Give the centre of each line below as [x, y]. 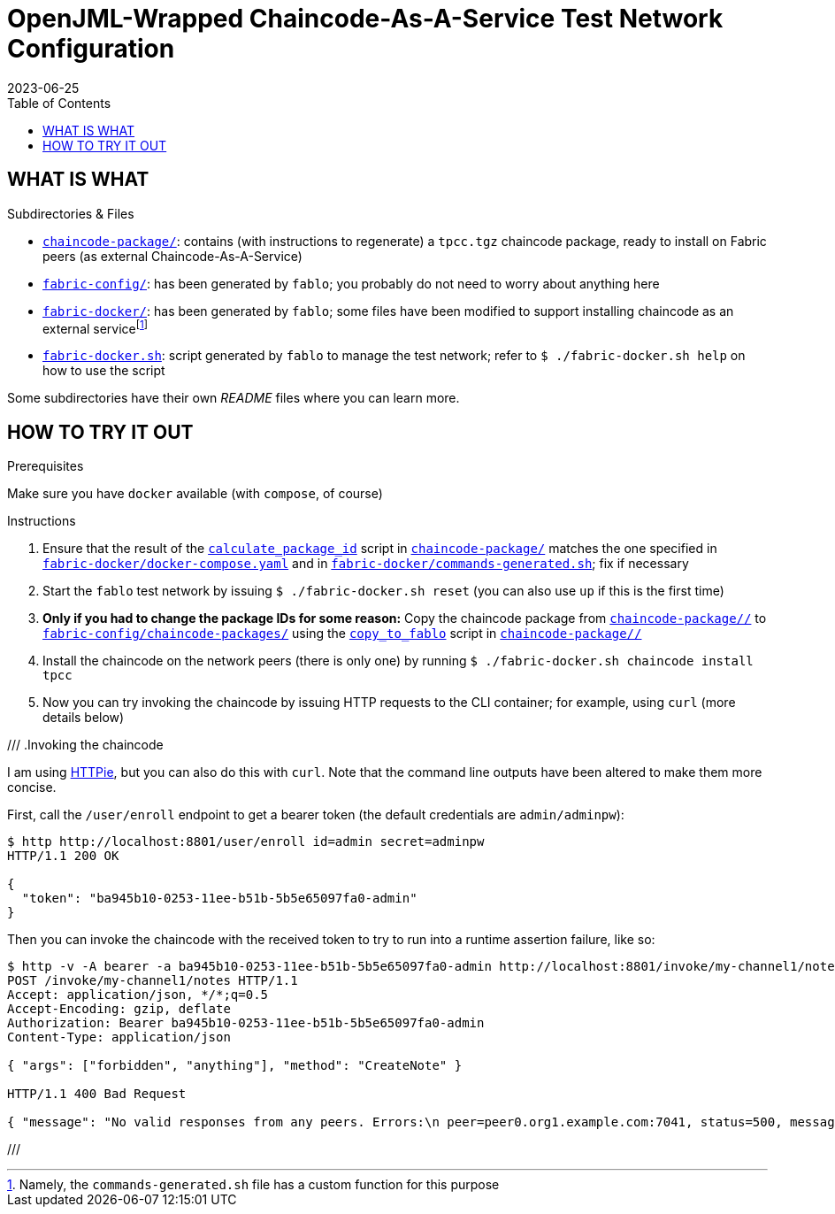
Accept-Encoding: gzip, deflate [119, 1009]
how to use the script [104, 371]
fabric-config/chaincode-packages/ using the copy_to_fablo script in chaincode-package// [342, 634]
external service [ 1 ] [96, 327]
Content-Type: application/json [119, 1037]
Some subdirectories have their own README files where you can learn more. [234, 398]
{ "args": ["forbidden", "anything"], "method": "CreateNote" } [235, 1066]
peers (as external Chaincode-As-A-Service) [172, 256]
